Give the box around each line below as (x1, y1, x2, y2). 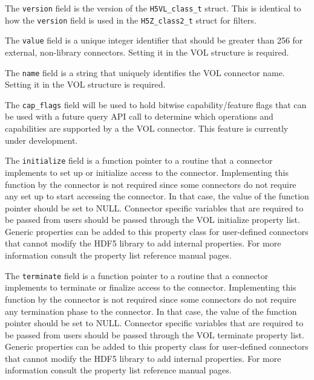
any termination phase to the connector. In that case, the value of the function (5, 304, 297, 317)
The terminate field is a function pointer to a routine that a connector (5, 269, 269, 282)
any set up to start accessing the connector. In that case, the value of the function (5, 190, 309, 202)
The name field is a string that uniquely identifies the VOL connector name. (5, 66, 285, 79)
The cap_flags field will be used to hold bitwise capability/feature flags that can (5, 98, 307, 111)
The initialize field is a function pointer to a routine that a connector (5, 154, 273, 167)
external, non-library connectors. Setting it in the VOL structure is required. (5, 45, 289, 58)
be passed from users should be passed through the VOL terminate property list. (5, 328, 304, 341)
